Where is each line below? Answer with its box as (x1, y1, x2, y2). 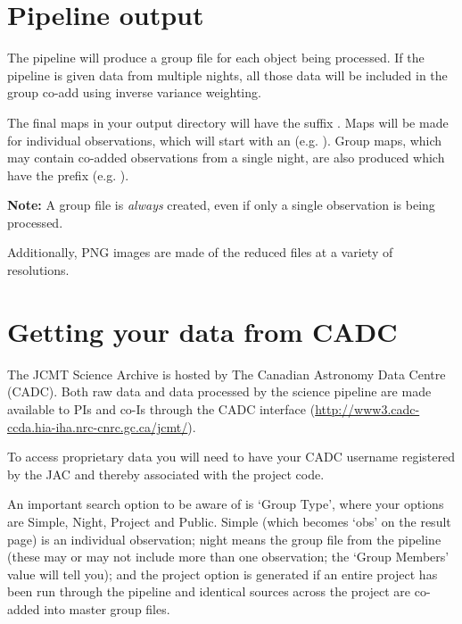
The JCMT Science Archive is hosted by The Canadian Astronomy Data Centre (7, 364, 446, 383)
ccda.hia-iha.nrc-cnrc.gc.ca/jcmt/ (7, 417, 188, 436)
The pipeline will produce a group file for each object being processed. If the (7, 48, 425, 67)
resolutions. (7, 261, 70, 279)
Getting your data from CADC (7, 312, 398, 349)
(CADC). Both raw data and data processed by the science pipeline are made (7, 382, 432, 401)
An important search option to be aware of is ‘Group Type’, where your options (7, 495, 444, 513)
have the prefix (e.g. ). (7, 165, 129, 184)
